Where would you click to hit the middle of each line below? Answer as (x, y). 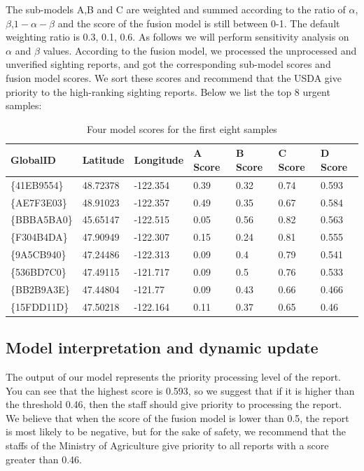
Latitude (103, 160)
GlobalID (33, 160)
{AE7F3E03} (39, 202)
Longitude (159, 160)
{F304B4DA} (39, 237)
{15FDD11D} (40, 306)
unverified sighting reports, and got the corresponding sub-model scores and (168, 64)
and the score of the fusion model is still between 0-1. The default (199, 23)
